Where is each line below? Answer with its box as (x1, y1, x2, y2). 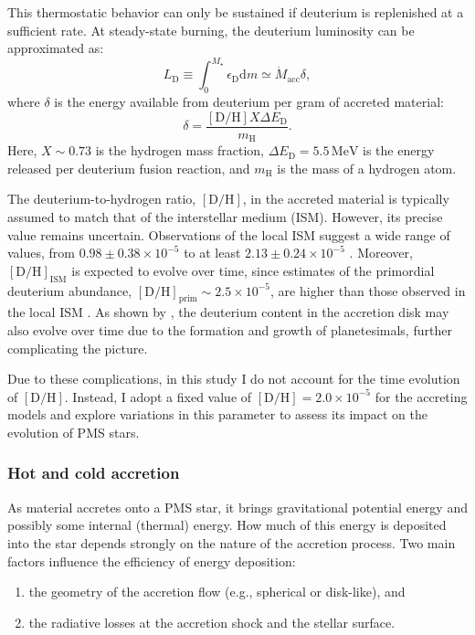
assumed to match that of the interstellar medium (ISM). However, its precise (7, 206, 443, 226)
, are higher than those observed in (270, 280, 466, 300)
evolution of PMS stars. (7, 422, 140, 441)
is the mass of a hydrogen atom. (277, 158, 457, 177)
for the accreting (375, 386, 468, 406)
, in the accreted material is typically (242, 189, 449, 208)
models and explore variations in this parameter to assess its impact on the (7, 405, 428, 424)
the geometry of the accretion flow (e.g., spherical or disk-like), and (28, 582, 406, 601)
